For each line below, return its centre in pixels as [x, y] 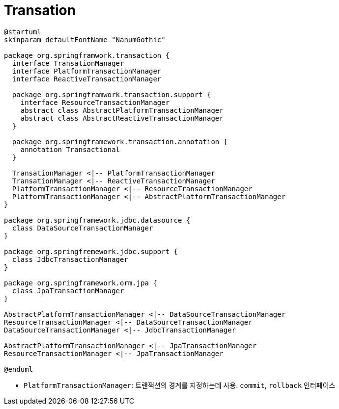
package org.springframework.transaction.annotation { [120, 141]
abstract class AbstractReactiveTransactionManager [122, 118]
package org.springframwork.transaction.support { [112, 94]
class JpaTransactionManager [68, 291]
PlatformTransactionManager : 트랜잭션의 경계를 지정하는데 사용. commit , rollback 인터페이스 [180, 385]
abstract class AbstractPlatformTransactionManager [122, 110]
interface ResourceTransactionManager [95, 102]
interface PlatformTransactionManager [87, 71]
